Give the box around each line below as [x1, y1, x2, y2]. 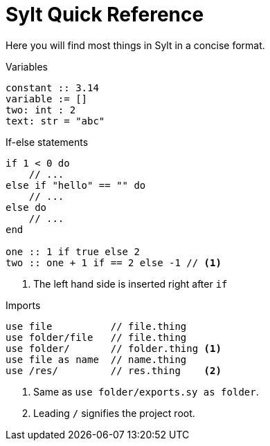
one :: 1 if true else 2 [6, 245, 140, 257]
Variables [6, 60, 48, 73]
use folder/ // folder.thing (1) [6, 342, 222, 354]
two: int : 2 [6, 104, 76, 115]
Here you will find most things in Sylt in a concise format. [6, 39, 265, 51]
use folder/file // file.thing [6, 331, 187, 343]
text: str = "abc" [6, 115, 105, 127]
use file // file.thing [6, 320, 187, 332]
